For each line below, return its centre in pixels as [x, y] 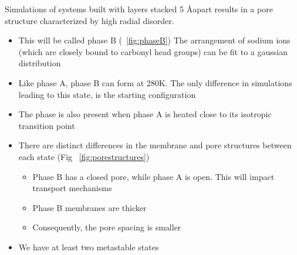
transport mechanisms [72, 188]
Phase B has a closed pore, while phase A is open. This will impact [153, 176]
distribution [40, 63]
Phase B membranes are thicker [90, 207]
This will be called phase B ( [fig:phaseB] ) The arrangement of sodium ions [154, 40]
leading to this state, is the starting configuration [107, 94]
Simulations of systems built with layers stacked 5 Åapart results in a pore [139, 9]
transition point [47, 125]
